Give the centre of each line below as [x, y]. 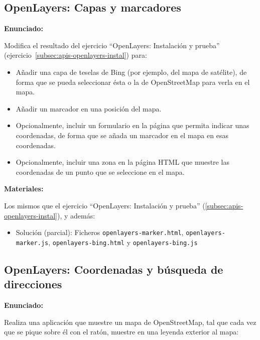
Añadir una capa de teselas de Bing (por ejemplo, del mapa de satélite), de [131, 72]
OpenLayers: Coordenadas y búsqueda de [114, 269]
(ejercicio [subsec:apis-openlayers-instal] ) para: [76, 55]
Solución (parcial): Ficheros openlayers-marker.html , [100, 232]
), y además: [76, 215]
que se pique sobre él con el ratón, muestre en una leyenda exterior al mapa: [121, 332]
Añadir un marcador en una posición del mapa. [89, 108]
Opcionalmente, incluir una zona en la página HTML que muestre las [122, 162]
